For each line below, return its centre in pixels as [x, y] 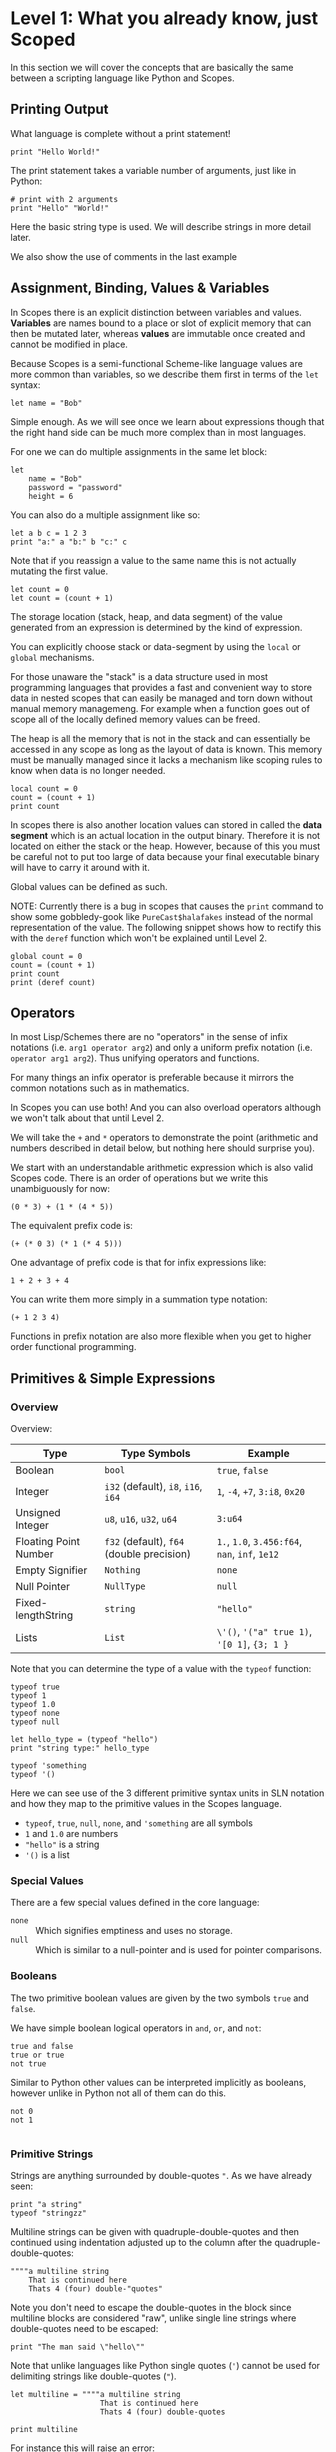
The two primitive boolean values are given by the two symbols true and [160, 1998]
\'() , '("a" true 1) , [264, 1632]
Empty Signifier [51, 1570]
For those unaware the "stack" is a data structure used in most [139, 676]
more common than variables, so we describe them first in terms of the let [164, 374]
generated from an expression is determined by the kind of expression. [156, 627]
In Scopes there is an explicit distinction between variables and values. [156, 312]
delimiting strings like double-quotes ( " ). [93, 2376]
